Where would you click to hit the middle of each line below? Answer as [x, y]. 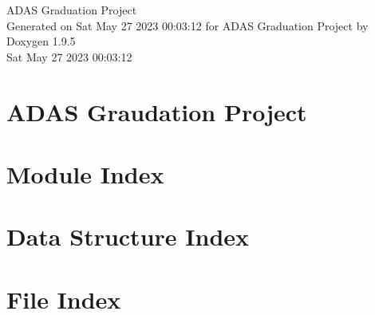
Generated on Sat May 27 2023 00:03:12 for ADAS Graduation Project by [187, 25]
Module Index [85, 173]
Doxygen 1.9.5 [41, 41]
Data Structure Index [128, 236]
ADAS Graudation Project [157, 111]
